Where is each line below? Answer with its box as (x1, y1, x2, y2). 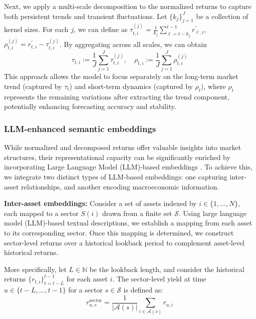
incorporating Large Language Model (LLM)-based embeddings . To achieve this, (4, 161, 253, 172)
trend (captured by (4, 80, 62, 91)
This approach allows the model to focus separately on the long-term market (4, 71, 239, 81)
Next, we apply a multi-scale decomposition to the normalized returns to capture (4, 1, 252, 11)
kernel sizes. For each (4, 24, 69, 34)
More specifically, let (4, 263, 67, 274)
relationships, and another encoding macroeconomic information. (21, 181, 219, 191)
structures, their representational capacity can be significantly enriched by (4, 151, 231, 162)
